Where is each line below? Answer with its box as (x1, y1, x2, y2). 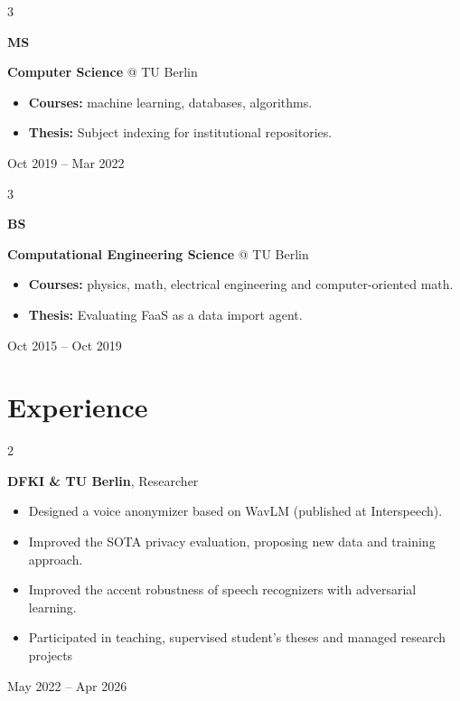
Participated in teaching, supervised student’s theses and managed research (28, 628, 446, 647)
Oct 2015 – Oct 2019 (7, 335, 122, 354)
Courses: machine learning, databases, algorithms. (28, 92, 313, 111)
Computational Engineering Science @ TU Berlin (7, 244, 309, 263)
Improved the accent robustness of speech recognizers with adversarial (28, 580, 417, 599)
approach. (28, 549, 83, 568)
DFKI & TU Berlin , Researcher (7, 471, 199, 490)
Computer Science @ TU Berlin (7, 62, 198, 81)
